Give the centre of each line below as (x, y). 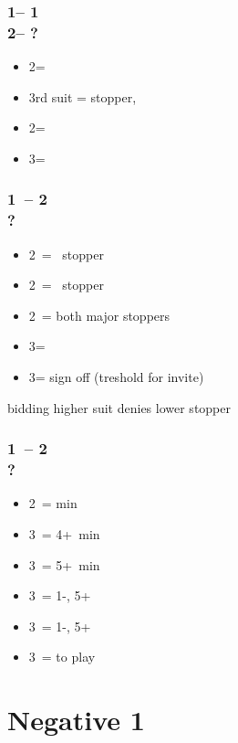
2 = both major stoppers (99, 315)
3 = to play (62, 657)
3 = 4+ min (64, 533)
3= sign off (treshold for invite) (116, 377)
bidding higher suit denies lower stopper (119, 407)
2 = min (53, 503)
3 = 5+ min (64, 564)
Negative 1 (76, 720)
